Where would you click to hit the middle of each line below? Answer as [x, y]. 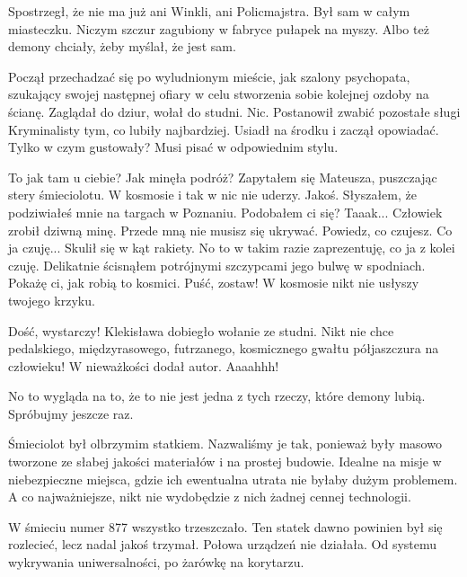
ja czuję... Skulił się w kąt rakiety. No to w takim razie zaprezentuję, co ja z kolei [232, 248]
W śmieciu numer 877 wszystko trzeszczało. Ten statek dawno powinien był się [225, 526]
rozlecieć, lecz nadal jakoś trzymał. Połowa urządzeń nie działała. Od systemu [223, 544]
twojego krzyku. [52, 300]
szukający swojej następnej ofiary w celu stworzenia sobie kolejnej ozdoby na [219, 94]
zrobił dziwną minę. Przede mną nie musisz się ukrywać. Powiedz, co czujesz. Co [230, 230]
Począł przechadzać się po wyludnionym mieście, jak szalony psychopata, [209, 76]
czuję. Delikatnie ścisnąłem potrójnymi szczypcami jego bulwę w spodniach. [217, 265]
